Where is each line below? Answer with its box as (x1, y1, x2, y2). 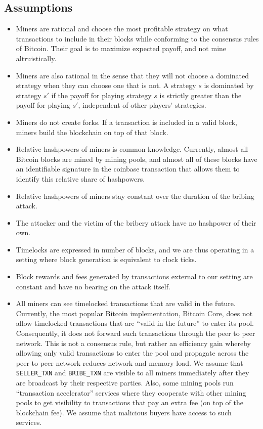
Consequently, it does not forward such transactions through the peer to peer (16, 328, 255, 338)
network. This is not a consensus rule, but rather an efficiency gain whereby (16, 337, 251, 348)
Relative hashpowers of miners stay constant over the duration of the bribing (16, 190, 254, 201)
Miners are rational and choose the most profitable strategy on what (16, 23, 228, 34)
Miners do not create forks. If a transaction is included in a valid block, (16, 116, 238, 127)
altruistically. (16, 53, 57, 63)
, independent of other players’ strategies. (78, 100, 206, 110)
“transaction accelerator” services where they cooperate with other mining (16, 387, 246, 398)
